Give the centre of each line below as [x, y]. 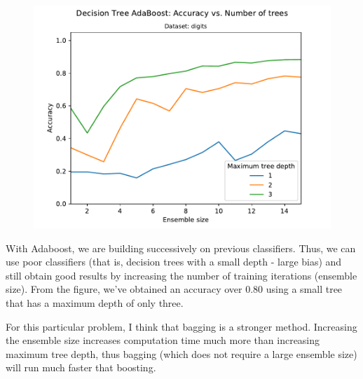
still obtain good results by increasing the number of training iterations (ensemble [181, 275]
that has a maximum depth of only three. [95, 302]
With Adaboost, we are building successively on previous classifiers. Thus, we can [181, 248]
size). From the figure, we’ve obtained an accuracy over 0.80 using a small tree [174, 289]
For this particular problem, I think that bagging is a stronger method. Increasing [181, 326]
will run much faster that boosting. [81, 367]
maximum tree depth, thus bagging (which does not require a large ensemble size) [181, 353]
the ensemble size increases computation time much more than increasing [163, 340]
